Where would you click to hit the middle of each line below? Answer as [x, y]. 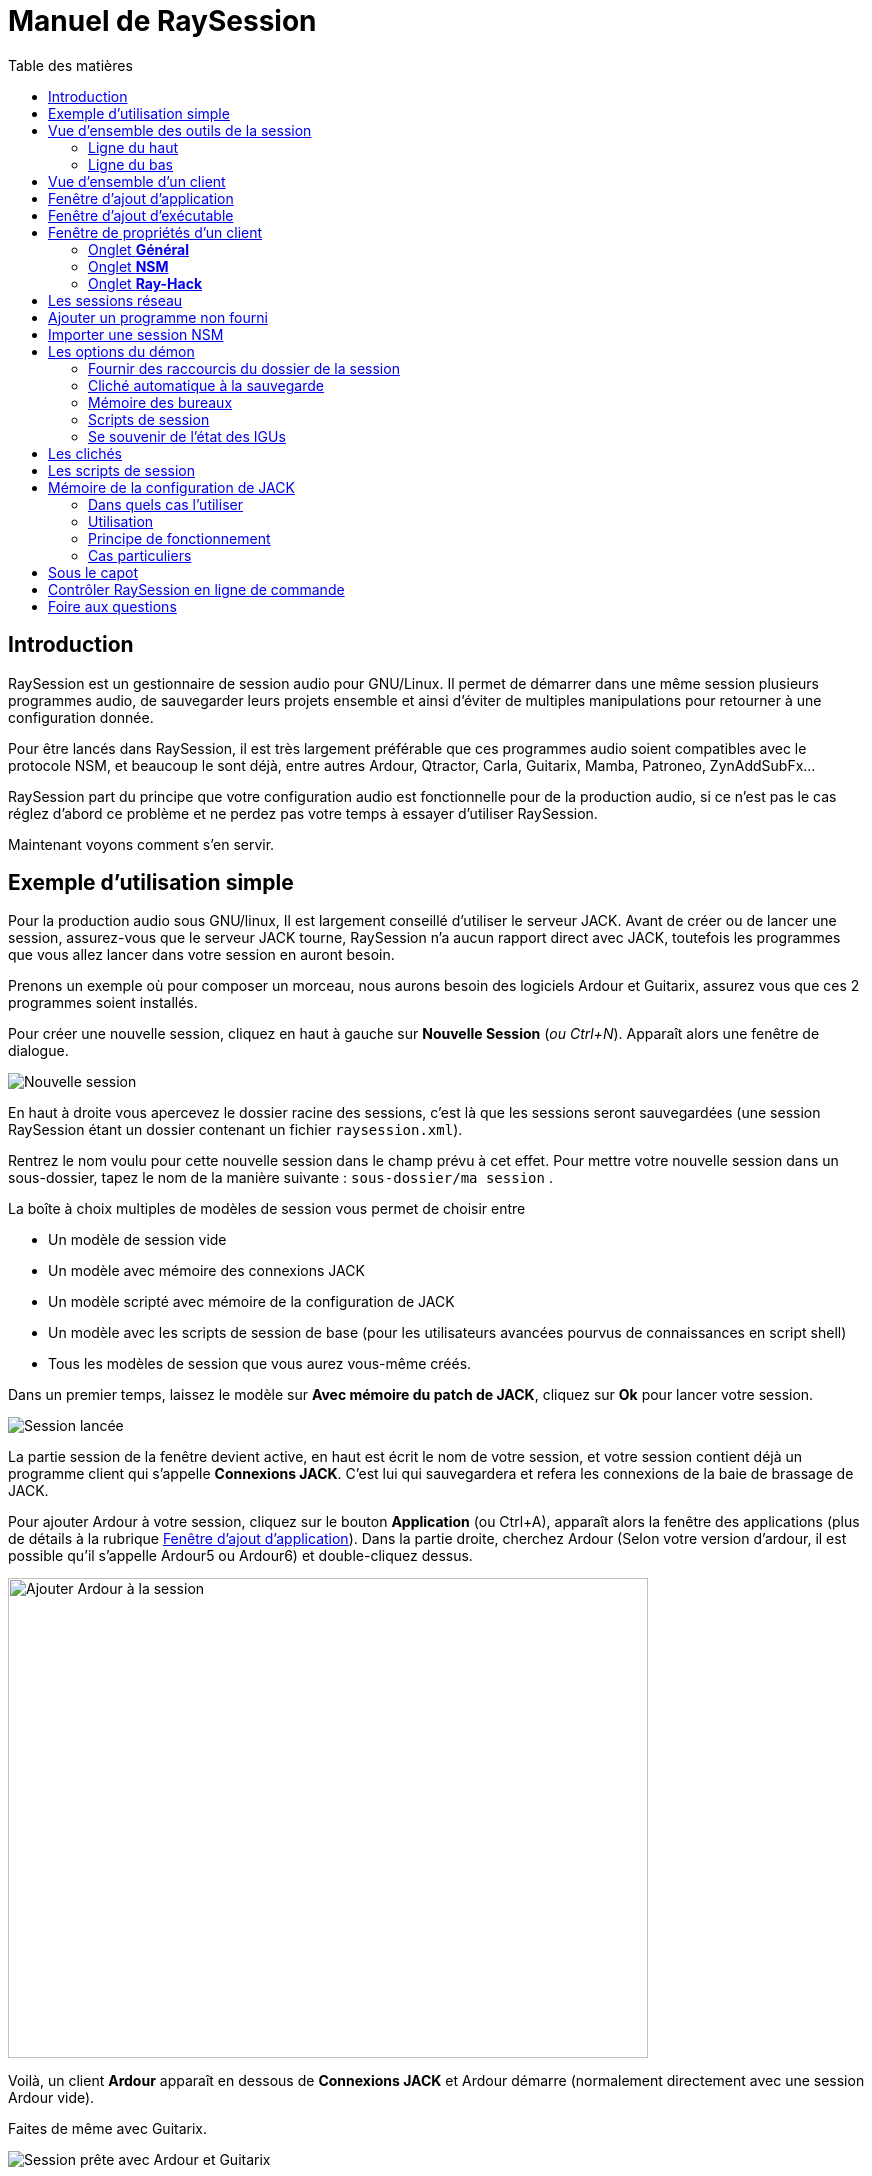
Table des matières [70, 65]
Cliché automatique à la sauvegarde [206, 385]
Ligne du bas [131, 164]
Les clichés [85, 453]
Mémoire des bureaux [160, 402]
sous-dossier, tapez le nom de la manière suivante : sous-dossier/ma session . [280, 1178]
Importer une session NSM [136, 334]
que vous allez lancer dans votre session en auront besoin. [201, 955]
